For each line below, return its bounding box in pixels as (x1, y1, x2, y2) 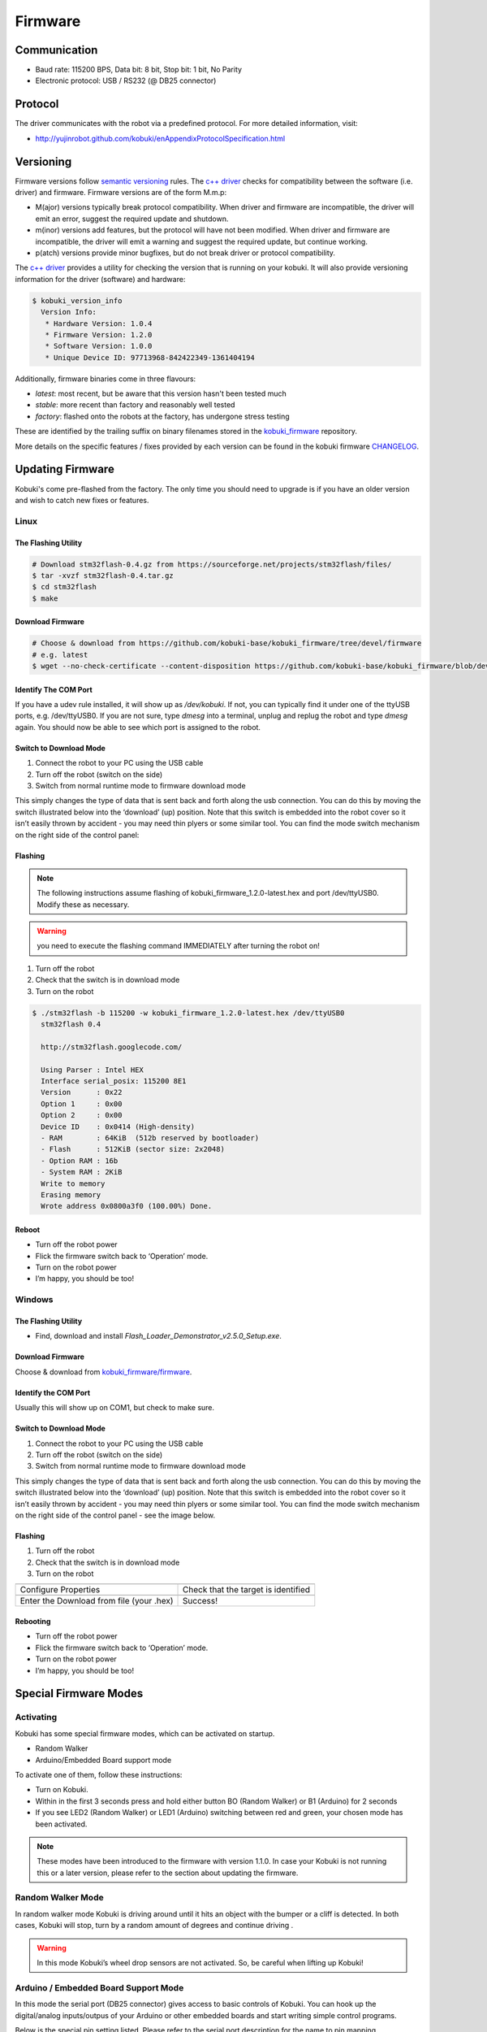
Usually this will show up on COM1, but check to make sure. (15, 1403, 215, 1413)
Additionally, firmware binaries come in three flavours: (15, 374, 196, 384)
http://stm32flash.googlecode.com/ (41, 1042, 183, 1052)
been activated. (35, 1819, 88, 1829)
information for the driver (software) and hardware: (15, 274, 186, 284)
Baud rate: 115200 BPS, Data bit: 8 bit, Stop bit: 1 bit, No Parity (35, 65, 243, 75)
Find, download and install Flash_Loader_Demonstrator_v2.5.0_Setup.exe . (35, 1331, 282, 1341)
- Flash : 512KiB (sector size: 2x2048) (41, 1144, 225, 1154)
